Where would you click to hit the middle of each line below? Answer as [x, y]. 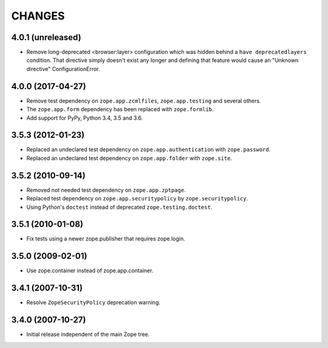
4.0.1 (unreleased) [46, 37]
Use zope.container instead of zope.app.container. [90, 271]
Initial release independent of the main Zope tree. [88, 335]
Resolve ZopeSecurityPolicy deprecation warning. [93, 302]
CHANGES [38, 16]
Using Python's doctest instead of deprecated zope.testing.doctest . [119, 207]
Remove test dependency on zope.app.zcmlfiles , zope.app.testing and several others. [144, 101]
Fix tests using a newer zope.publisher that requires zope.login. [106, 239]
